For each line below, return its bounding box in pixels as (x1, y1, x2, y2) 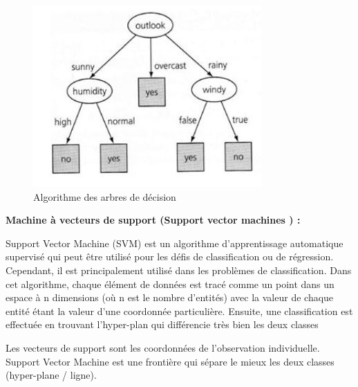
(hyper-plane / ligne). (6, 368, 97, 382)
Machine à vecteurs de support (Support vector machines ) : (6, 213, 301, 227)
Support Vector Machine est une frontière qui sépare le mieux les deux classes (6, 354, 335, 368)
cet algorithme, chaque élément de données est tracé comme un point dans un (6, 276, 335, 291)
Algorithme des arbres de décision (33, 189, 176, 204)
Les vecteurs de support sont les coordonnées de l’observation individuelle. (6, 340, 320, 354)
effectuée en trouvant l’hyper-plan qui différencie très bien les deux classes (6, 317, 319, 332)
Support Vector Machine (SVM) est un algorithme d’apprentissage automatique (6, 235, 343, 250)
